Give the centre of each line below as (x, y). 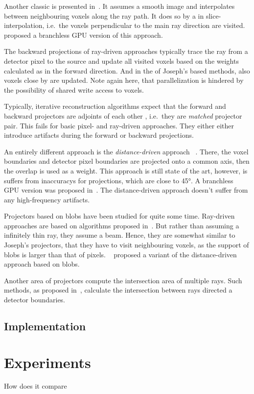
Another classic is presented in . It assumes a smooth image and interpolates (119, 6)
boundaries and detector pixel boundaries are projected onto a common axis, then (127, 161)
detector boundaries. (35, 300)
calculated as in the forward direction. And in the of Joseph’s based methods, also (127, 70)
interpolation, (24, 25)
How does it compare (35, 385)
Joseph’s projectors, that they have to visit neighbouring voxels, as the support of (127, 245)
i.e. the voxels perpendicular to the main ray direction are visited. (146, 25)
